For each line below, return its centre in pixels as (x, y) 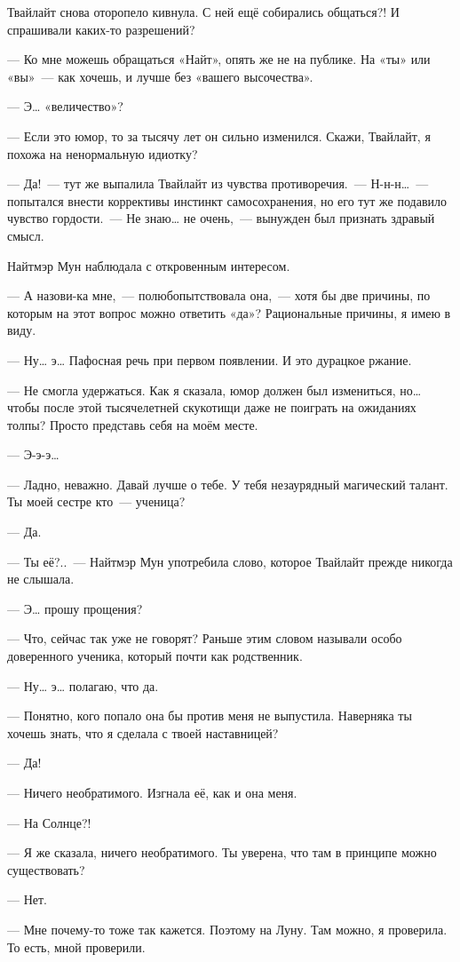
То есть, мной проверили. (76, 946)
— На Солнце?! (49, 822)
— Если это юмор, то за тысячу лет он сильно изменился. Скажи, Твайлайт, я (219, 135)
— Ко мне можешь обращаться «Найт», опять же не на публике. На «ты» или (219, 59)
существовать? (46, 869)
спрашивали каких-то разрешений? (101, 29)
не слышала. (41, 579)
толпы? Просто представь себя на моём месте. (133, 424)
